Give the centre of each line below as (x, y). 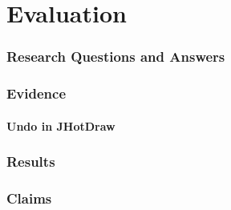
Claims (29, 198)
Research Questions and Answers (116, 57)
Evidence (36, 93)
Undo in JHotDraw (61, 125)
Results (31, 162)
